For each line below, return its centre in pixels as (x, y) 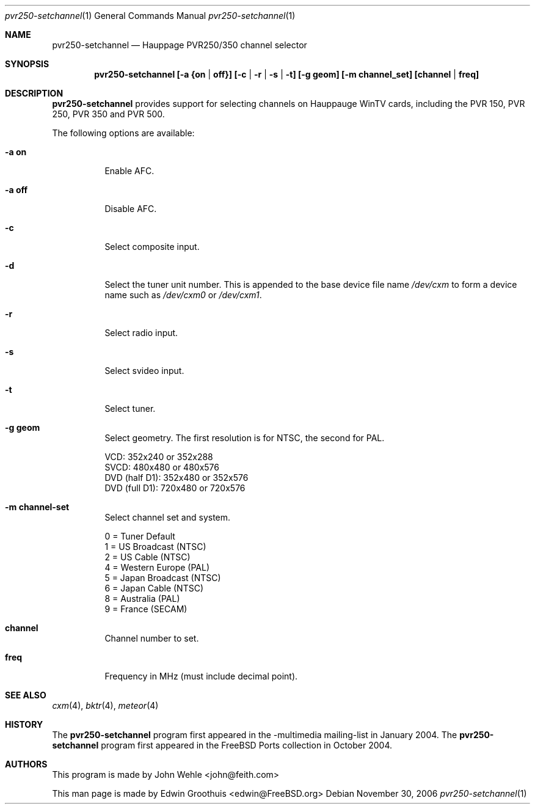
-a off (16, 190)
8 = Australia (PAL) (142, 599)
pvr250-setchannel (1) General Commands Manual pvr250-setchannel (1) (150, 16)
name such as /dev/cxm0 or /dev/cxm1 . (183, 295)
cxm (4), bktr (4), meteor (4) (105, 705)
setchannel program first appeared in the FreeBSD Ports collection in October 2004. (222, 745)
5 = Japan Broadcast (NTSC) (163, 578)
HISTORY (24, 724)
